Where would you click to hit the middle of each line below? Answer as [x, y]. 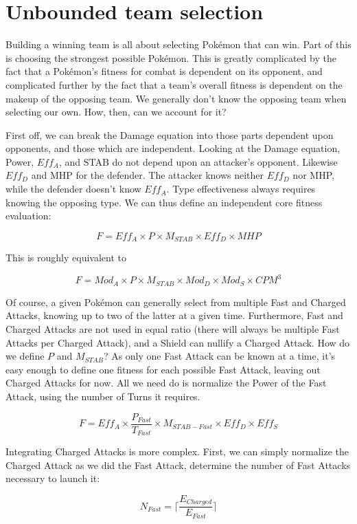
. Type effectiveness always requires [241, 189]
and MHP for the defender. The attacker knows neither [148, 175]
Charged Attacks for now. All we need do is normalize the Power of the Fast [166, 383]
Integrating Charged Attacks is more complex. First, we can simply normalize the [177, 451]
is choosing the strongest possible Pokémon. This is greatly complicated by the [171, 57]
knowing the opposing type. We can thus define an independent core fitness [164, 202]
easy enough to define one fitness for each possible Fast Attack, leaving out [163, 369]
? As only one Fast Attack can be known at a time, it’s [219, 356]
